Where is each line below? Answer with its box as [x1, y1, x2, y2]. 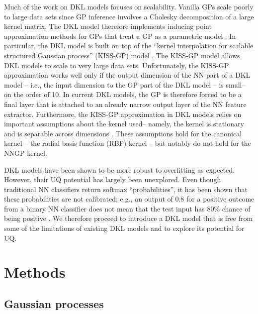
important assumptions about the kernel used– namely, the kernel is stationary [4, 118, 244, 129]
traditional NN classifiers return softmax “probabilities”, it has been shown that [4, 184, 248, 194]
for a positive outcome [186, 194, 255, 204]
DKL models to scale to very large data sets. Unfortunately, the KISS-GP [4, 60, 229, 70]
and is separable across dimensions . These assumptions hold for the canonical [4, 128, 242, 138]
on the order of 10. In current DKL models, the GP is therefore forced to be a [4, 89, 242, 100]
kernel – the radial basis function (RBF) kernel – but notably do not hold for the [4, 138, 251, 148]
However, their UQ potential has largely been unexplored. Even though [4, 174, 221, 185]
